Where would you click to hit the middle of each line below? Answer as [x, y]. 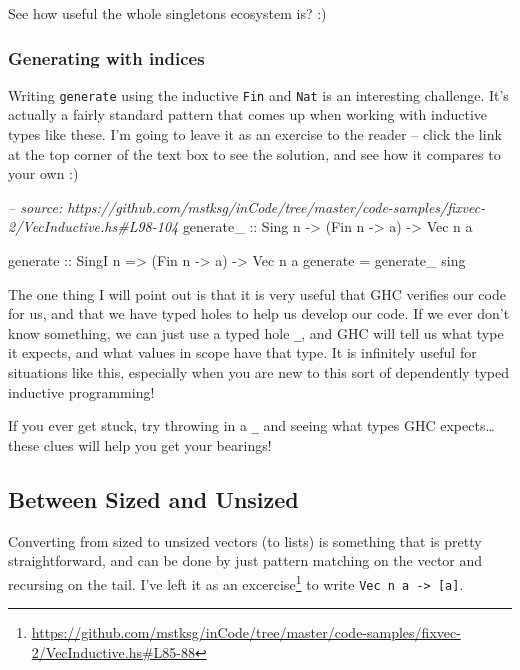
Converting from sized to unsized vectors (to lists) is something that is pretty [245, 540]
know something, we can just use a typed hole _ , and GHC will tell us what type [256, 332]
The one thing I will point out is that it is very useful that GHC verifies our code [257, 293]
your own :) [43, 173]
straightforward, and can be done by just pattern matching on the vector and [245, 560]
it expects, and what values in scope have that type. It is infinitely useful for [242, 352]
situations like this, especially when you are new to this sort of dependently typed [259, 372]
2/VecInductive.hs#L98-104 [93, 226]
